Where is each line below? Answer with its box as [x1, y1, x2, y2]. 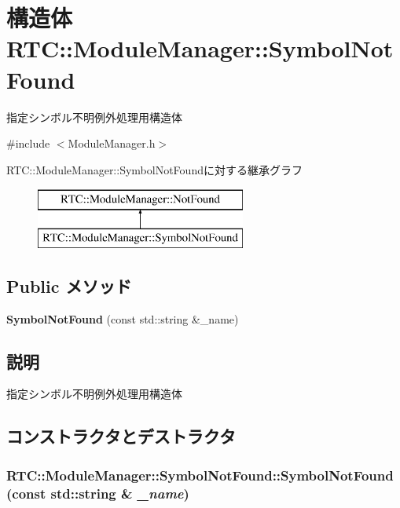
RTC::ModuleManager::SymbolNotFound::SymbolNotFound [6, 465, 394, 484]
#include [6, 135, 50, 152]
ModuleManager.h [68, 135, 156, 152]
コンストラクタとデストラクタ [6, 424, 236, 448]
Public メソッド [6, 273, 132, 298]
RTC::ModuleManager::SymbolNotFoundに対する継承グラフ [6, 161, 303, 177]
